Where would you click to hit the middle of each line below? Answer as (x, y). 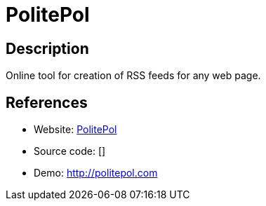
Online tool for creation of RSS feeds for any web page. (133, 76)
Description (47, 48)
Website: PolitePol (75, 130)
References (47, 102)
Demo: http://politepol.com (96, 173)
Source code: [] (70, 151)
